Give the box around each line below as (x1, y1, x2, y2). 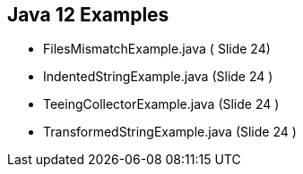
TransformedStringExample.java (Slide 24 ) (43, 124, 297, 140)
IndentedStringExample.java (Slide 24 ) (43, 69, 273, 85)
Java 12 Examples (7, 4, 169, 26)
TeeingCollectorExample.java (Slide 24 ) (43, 96, 280, 112)
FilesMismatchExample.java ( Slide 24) (43, 41, 271, 57)
